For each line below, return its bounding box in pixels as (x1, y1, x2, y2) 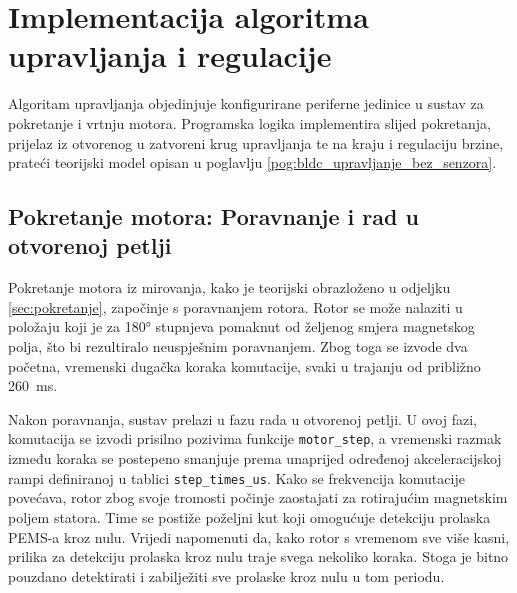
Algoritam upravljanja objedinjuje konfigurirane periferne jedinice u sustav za (8, 93, 484, 114)
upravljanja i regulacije (8, 35, 332, 76)
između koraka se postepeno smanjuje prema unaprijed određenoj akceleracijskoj (8, 448, 502, 469)
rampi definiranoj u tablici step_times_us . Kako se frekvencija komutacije (8, 467, 465, 488)
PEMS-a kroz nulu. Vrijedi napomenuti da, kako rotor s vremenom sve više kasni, (8, 526, 510, 547)
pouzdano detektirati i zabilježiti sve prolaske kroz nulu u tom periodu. (8, 565, 445, 586)
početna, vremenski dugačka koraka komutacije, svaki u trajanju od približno (8, 355, 481, 376)
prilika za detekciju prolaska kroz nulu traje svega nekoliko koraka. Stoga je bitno (8, 546, 509, 567)
